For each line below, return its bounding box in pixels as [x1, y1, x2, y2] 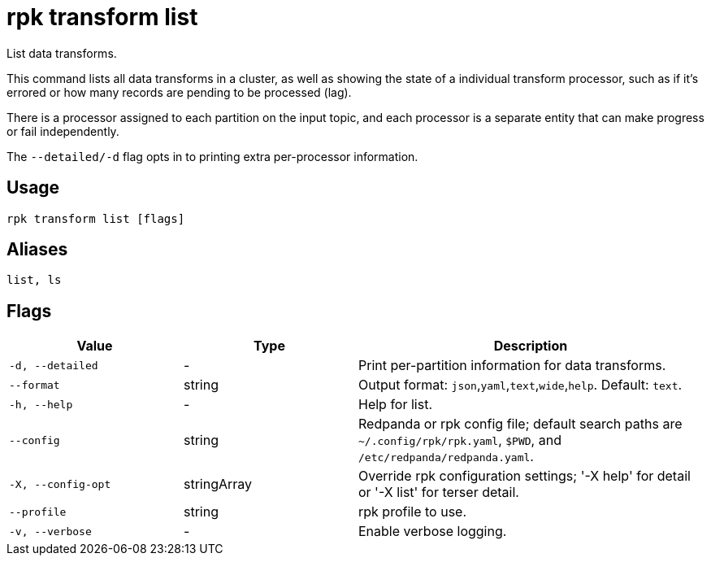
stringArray [184, 476, 253, 493]
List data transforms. [7, 46, 117, 60]
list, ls [7, 273, 62, 287]
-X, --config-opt [9, 477, 111, 490]
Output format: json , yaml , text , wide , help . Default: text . [358, 377, 683, 394]
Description [493, 338, 568, 355]
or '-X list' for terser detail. [358, 484, 519, 501]
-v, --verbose [9, 525, 92, 538]
